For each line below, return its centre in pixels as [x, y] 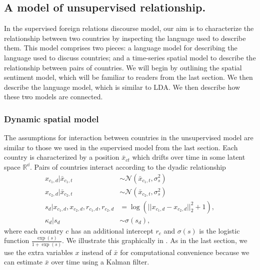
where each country [34, 230]
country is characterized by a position [62, 157]
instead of [96, 252]
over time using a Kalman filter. [100, 262]
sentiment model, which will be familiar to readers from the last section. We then [128, 77]
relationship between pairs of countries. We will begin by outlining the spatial [123, 67]
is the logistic [219, 230]
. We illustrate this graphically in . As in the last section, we [155, 240]
